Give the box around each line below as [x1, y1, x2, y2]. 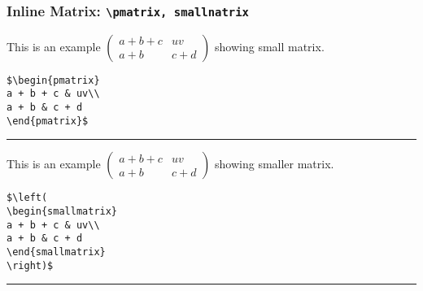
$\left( [7, 192, 48, 204]
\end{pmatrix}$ [7, 115, 89, 127]
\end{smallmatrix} [7, 246, 106, 258]
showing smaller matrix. [215, 155, 334, 172]
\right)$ [7, 259, 54, 271]
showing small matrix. [215, 37, 325, 54]
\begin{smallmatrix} [7, 206, 118, 218]
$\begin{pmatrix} [7, 74, 100, 86]
